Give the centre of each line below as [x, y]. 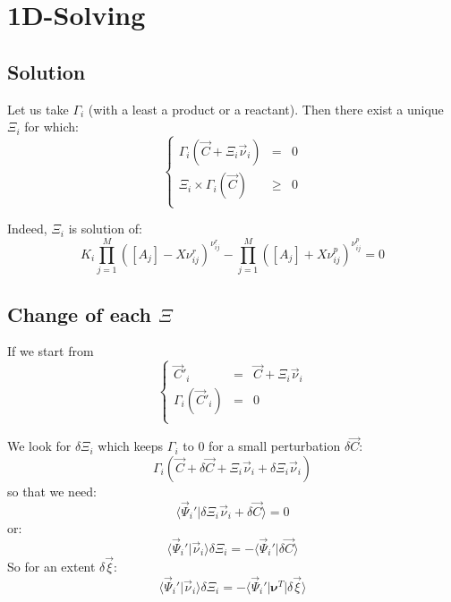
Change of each [79, 314]
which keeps [131, 446]
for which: [51, 127]
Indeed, [27, 229]
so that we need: [52, 492]
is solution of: [105, 229]
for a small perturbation [275, 446]
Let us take [38, 109]
